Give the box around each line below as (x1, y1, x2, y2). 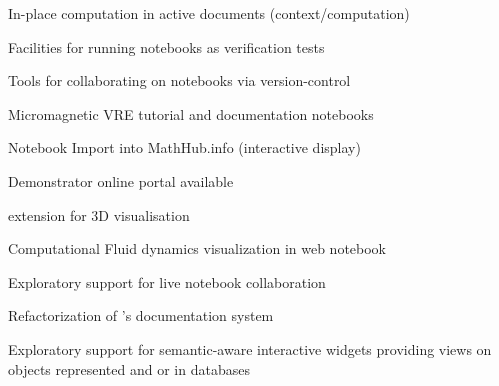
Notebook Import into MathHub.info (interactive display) (8, 137, 361, 158)
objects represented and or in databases (8, 358, 250, 379)
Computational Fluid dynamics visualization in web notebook (8, 238, 387, 259)
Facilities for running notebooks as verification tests (8, 36, 325, 57)
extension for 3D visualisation (8, 204, 190, 225)
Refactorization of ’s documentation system (8, 305, 274, 326)
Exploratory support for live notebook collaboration (8, 271, 326, 292)
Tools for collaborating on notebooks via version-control (8, 70, 351, 91)
